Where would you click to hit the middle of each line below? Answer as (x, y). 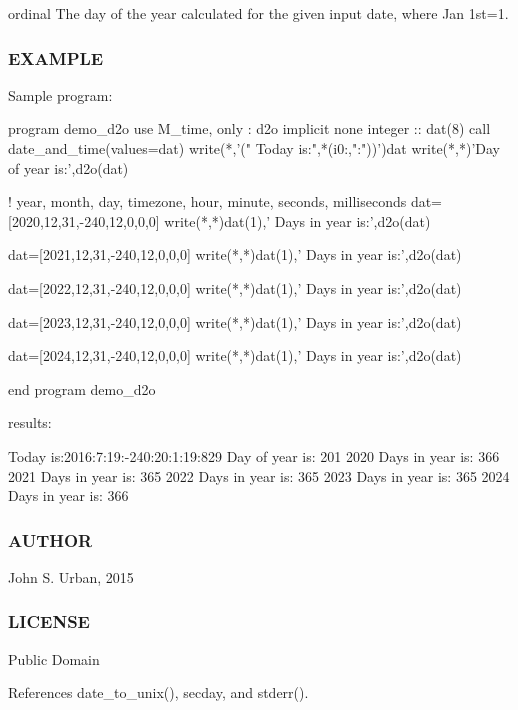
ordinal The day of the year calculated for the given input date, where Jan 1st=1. (258, 13)
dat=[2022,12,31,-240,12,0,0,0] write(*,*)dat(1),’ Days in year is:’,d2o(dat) (235, 287)
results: (30, 422)
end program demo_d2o (82, 388)
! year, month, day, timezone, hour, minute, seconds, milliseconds (207, 201)
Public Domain (54, 658)
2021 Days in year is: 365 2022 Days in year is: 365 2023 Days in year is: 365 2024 (259, 475)
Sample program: (60, 94)
